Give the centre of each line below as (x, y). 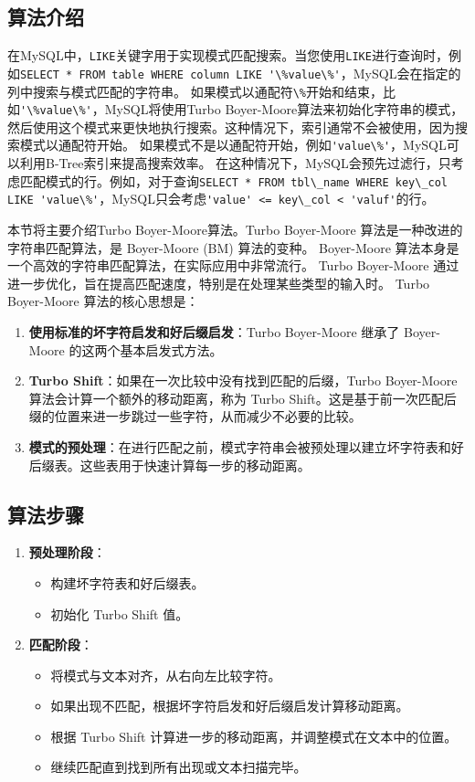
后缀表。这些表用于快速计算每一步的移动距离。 (169, 465)
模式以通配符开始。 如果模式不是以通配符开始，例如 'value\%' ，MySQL (233, 145)
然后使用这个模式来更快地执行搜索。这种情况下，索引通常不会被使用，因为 (231, 127)
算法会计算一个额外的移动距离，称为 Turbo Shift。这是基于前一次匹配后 (243, 398)
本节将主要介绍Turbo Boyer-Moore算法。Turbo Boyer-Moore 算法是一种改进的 (235, 229)
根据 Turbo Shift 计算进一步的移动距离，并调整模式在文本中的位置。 (254, 736)
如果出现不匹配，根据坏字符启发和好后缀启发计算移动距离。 (230, 706)
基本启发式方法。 (171, 349)
